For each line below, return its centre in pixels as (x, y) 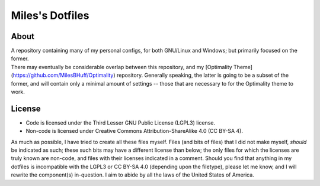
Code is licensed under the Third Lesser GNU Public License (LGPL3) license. (121, 123)
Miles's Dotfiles (50, 15)
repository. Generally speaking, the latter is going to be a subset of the (203, 75)
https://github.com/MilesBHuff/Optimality (63, 75)
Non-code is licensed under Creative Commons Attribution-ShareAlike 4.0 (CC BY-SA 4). (134, 131)
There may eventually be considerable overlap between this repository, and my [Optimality (121, 67)
